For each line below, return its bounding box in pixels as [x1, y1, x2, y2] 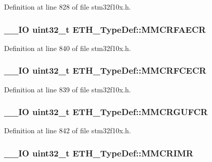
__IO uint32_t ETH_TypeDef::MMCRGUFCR [4, 105, 208, 118]
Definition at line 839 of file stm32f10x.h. [4, 84, 131, 94]
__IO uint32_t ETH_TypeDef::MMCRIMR [4, 146, 193, 159]
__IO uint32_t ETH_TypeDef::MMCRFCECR [4, 64, 206, 77]
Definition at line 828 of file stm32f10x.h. [4, 2, 131, 12]
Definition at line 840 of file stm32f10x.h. [4, 42, 131, 53]
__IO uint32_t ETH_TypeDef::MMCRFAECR [4, 23, 206, 35]
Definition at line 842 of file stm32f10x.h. [4, 125, 131, 136]
